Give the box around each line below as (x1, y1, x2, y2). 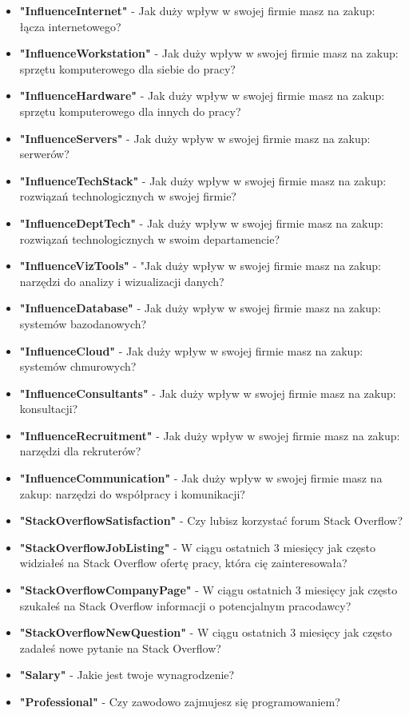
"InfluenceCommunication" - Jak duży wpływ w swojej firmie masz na (19, 470, 383, 487)
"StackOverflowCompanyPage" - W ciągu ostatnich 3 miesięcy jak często (19, 582, 398, 598)
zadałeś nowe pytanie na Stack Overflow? (19, 639, 221, 656)
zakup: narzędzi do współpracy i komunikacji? (19, 485, 245, 502)
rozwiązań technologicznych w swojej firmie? (19, 188, 236, 205)
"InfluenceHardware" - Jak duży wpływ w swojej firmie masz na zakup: (19, 87, 385, 104)
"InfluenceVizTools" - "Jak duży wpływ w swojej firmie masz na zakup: (19, 257, 381, 274)
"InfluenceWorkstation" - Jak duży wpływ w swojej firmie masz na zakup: (19, 45, 399, 62)
